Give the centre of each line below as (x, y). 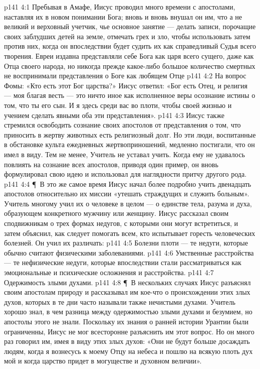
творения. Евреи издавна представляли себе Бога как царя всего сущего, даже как (129, 55)
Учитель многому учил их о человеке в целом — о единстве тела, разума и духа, (128, 203)
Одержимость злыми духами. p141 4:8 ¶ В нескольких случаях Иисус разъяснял (127, 282)
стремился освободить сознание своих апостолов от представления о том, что (122, 125)
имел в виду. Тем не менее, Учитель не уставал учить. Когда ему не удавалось (124, 154)
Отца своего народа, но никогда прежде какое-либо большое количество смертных (130, 66)
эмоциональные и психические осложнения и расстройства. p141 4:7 (109, 272)
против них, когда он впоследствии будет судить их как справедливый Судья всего (130, 46)
